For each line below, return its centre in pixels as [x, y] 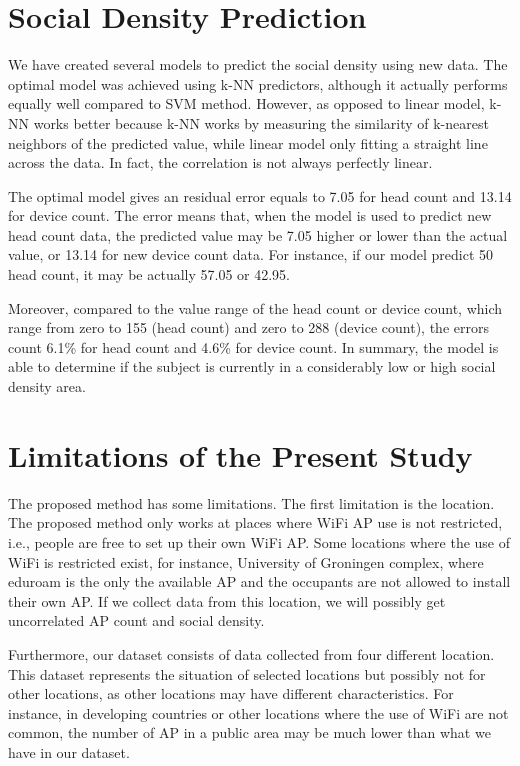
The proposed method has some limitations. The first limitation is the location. [251, 502]
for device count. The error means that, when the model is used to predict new [250, 215]
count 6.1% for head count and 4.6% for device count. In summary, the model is [253, 346]
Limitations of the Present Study [240, 454]
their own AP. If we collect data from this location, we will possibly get [227, 600]
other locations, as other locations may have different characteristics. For [231, 693]
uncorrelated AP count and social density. [136, 620]
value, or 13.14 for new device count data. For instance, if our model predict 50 [251, 254]
